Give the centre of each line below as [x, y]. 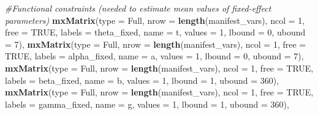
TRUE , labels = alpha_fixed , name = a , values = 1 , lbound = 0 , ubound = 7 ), [154, 56]
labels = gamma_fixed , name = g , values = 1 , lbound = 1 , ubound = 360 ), [147, 104]
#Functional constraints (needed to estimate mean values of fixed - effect [138, 8]
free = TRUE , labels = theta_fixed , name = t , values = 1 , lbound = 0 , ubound [155, 32]
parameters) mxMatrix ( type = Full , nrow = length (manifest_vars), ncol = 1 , [155, 20]
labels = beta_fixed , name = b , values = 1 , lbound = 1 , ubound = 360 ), [142, 80]
